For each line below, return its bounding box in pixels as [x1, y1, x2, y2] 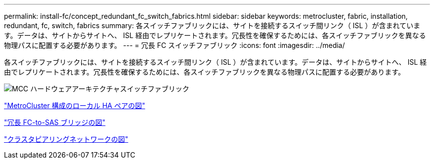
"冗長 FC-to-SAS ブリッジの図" [4, 118, 106, 126]
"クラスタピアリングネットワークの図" [4, 135, 128, 143]
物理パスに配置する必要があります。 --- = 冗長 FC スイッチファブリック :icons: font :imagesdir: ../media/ [4, 41, 345, 49]
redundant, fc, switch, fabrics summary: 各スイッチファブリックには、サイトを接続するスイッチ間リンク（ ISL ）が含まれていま [4, 21, 421, 30]
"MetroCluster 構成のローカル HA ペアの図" [4, 101, 145, 110]
